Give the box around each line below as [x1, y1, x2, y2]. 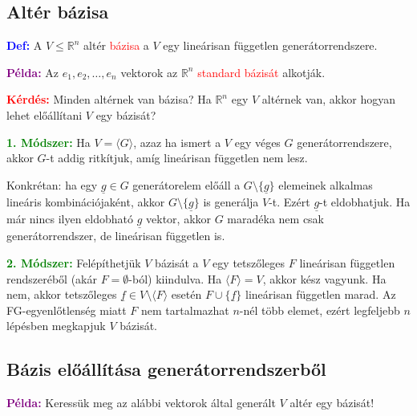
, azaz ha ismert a [133, 133, 221, 150]
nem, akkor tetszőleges [6, 286, 117, 303]
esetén [171, 286, 202, 303]
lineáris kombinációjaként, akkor [6, 193, 165, 210]
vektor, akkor [146, 210, 212, 227]
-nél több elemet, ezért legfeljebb [239, 301, 400, 318]
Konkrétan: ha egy [6, 176, 98, 193]
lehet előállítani [6, 106, 83, 123]
